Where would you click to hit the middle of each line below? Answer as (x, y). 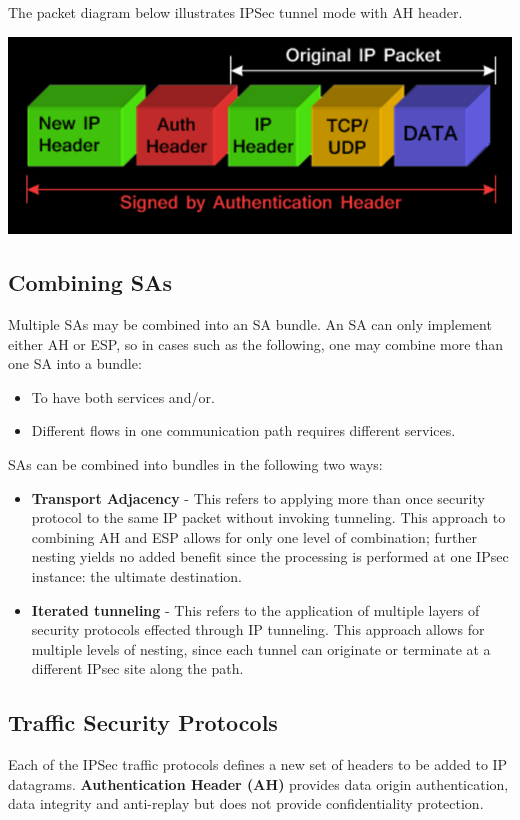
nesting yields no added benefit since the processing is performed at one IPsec (270, 556)
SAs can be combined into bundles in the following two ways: (195, 464)
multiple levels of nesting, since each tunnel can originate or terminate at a (261, 648)
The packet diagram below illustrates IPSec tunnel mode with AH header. (235, 12)
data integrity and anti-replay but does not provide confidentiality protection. (246, 803)
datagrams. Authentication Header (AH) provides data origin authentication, (258, 783)
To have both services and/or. (123, 396)
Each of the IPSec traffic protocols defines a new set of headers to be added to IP (258, 764)
